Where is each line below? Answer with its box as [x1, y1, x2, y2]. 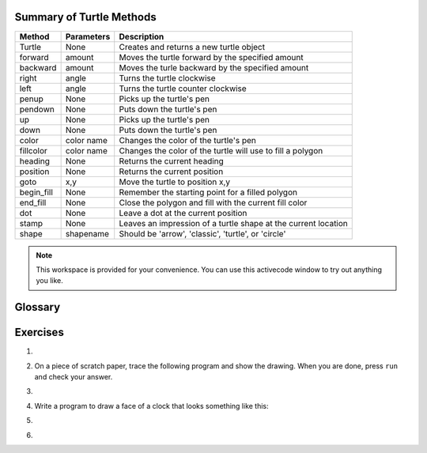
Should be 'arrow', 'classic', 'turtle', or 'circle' [119, 228, 286, 239]
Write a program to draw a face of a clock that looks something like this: [34, 401, 269, 410]
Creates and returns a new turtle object [119, 41, 265, 52]
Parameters [65, 31, 111, 42]
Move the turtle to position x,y [119, 176, 231, 187]
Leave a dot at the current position [119, 207, 248, 218]
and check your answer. [34, 372, 113, 381]
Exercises [14, 326, 65, 339]
